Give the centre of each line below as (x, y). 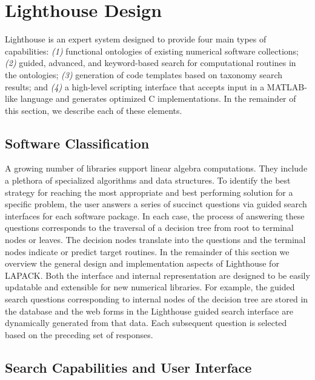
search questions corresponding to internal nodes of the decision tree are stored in (157, 299)
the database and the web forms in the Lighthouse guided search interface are (149, 311)
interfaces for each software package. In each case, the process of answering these (155, 215)
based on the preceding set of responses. (79, 334)
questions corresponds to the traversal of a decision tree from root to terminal (149, 228)
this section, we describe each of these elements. (94, 110)
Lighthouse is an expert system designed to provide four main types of (136, 39)
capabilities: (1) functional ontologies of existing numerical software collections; (152, 51)
